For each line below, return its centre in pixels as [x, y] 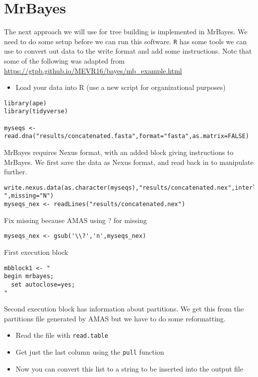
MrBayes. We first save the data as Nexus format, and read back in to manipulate [129, 162]
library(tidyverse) [36, 112]
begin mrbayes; [29, 276]
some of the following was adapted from [64, 60]
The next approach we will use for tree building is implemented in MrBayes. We [126, 32]
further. [16, 172]
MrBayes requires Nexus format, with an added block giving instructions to [119, 152]
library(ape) [25, 103]
